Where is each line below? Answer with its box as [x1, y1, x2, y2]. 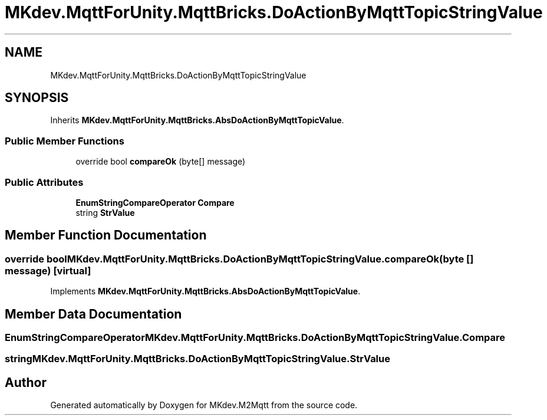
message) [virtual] [5, 264, 91, 277]
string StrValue [75, 207, 135, 218]
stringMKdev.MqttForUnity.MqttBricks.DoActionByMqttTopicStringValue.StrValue [5, 353, 390, 365]
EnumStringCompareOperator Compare [75, 197, 235, 208]
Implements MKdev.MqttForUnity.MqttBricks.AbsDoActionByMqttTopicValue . [50, 286, 361, 297]
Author [5, 375, 47, 390]
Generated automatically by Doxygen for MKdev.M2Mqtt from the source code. [50, 400, 358, 411]
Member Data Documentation [5, 306, 182, 321]
